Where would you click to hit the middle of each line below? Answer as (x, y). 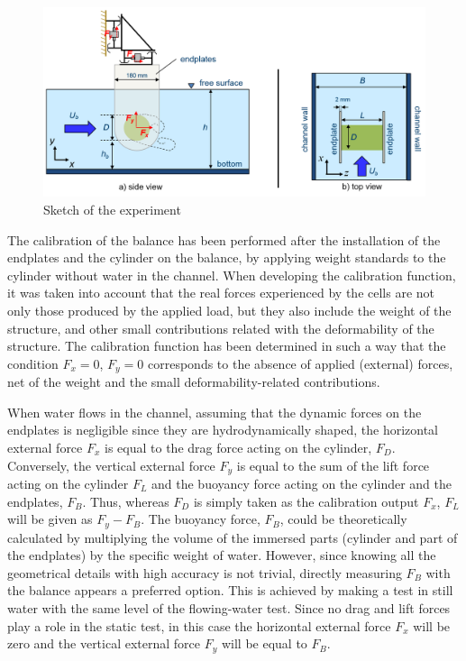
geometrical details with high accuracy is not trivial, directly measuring (205, 572)
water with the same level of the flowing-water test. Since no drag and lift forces (229, 607)
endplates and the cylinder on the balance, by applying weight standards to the (227, 257)
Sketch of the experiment (112, 209)
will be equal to (264, 643)
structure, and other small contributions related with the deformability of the (221, 328)
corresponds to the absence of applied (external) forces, (301, 363)
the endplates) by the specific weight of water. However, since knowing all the (222, 555)
